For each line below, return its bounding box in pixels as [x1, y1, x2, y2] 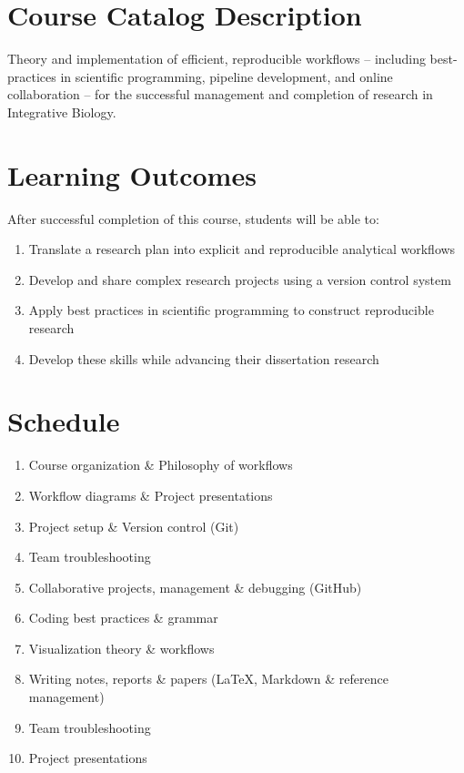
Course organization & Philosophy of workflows [28, 455, 293, 474]
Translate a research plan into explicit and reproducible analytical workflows [28, 239, 456, 259]
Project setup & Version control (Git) [28, 516, 239, 535]
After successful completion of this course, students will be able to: [7, 209, 379, 228]
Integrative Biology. [7, 102, 116, 121]
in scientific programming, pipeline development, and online [60, 66, 393, 86]
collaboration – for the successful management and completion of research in [7, 85, 433, 104]
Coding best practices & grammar [28, 608, 218, 627]
